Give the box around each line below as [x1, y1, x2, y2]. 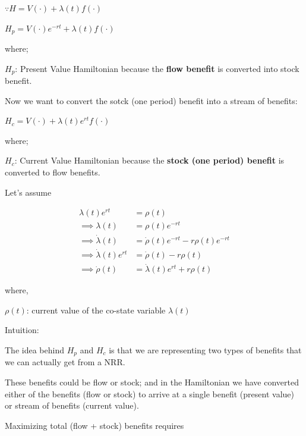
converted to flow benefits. [5, 166, 100, 178]
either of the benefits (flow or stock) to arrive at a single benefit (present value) [5, 387, 294, 400]
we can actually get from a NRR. [5, 356, 125, 368]
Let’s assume [5, 186, 52, 198]
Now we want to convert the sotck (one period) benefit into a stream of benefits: [5, 94, 298, 106]
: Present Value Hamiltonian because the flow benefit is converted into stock [15, 62, 299, 74]
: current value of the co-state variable [26, 303, 166, 316]
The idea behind [5, 344, 64, 356]
